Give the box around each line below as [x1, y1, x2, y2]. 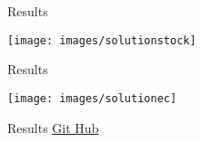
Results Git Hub [7, 118, 99, 137]
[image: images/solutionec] [7, 91, 177, 105]
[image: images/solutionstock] [7, 33, 196, 47]
